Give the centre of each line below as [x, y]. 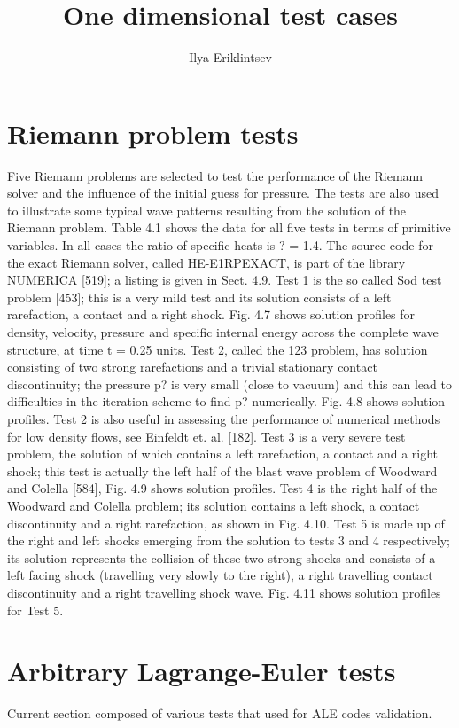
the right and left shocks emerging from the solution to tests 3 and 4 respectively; [229, 540]
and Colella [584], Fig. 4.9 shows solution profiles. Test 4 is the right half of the [222, 488]
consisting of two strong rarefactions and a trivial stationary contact [192, 367]
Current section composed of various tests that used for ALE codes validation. [220, 713]
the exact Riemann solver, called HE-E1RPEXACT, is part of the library [206, 262]
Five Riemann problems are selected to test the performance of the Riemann [215, 175]
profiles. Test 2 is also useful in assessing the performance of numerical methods [224, 418]
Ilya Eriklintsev [230, 57]
